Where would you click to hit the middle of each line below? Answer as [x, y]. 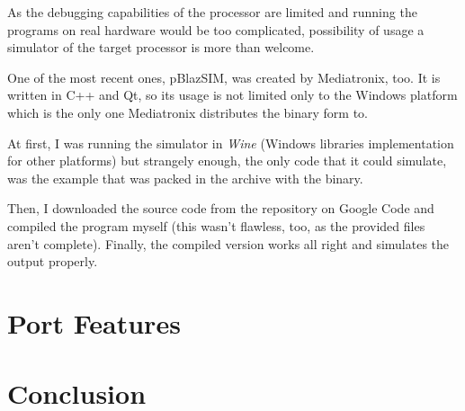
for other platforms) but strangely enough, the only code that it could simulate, [227, 161]
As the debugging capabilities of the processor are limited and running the [212, 12]
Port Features [94, 322]
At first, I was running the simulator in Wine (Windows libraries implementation [231, 143]
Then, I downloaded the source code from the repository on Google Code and [221, 208]
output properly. [53, 261]
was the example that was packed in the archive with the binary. [185, 178]
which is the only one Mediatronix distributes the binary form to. [188, 112]
